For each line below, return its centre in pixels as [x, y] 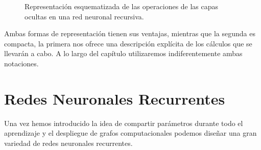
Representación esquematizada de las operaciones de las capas [122, 6]
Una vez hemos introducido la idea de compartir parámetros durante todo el [124, 123]
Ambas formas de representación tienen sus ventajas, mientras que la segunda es [130, 33]
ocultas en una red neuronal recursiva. [84, 16]
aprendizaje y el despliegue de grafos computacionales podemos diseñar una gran [130, 133]
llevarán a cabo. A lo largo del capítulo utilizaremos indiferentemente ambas [123, 53]
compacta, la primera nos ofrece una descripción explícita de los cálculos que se [128, 43]
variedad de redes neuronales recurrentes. [68, 143]
